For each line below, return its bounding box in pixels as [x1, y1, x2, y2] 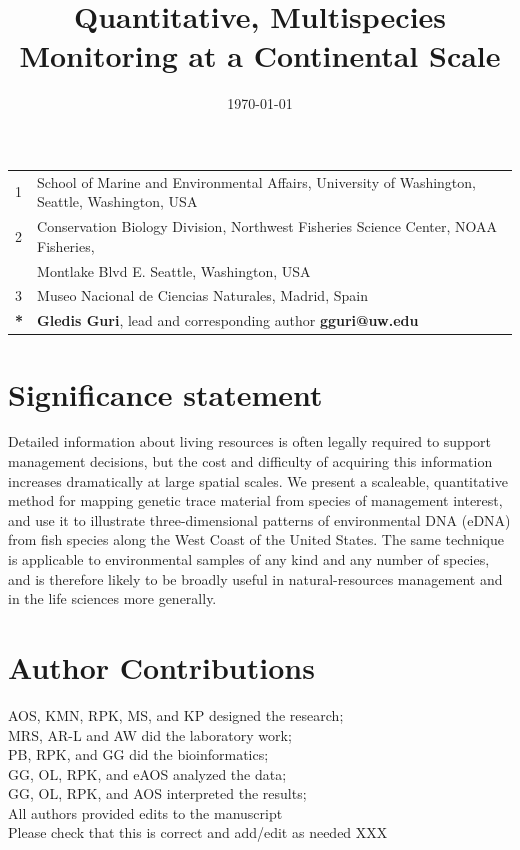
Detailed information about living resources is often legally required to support [8, 431, 492, 452]
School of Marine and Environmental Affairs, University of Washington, [37, 171, 476, 192]
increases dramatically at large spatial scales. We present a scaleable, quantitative [8, 470, 508, 491]
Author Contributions [8, 646, 315, 687]
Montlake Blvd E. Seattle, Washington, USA [37, 260, 311, 281]
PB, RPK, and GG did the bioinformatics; [8, 744, 269, 765]
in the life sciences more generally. [8, 588, 217, 609]
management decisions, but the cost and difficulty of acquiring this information [8, 451, 493, 472]
